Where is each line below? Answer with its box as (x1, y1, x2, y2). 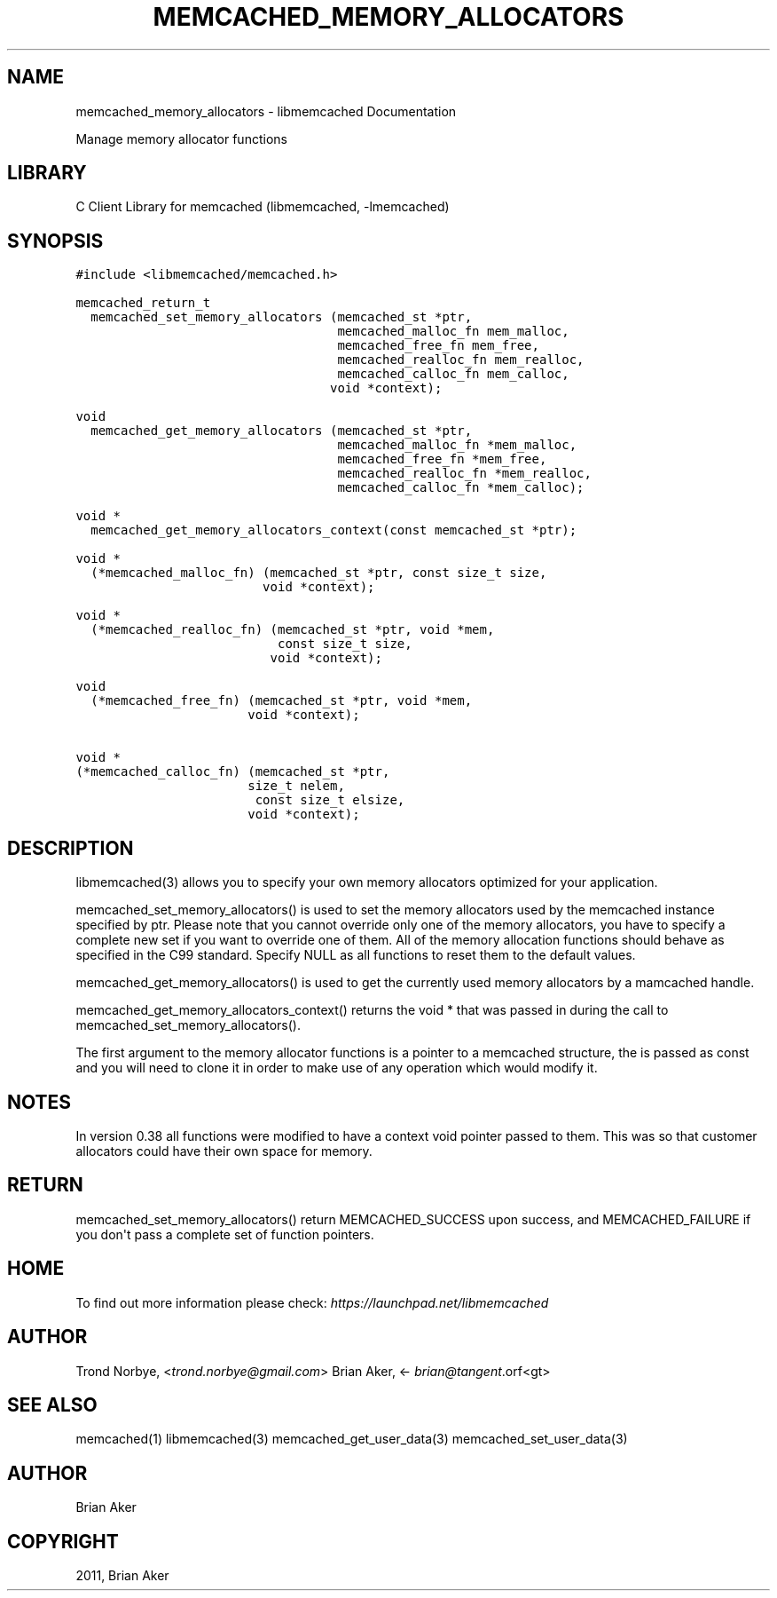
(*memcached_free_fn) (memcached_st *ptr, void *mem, (90, 693, 473, 708)
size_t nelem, (247, 779, 345, 794)
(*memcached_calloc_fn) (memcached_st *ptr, (75, 764, 390, 779)
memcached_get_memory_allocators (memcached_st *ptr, (90, 423, 473, 439)
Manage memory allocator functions (75, 131, 287, 146)
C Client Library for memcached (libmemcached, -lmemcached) (75, 199, 450, 215)
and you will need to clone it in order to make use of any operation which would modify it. (75, 1060, 598, 1076)
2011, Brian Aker (75, 1568, 169, 1584)
